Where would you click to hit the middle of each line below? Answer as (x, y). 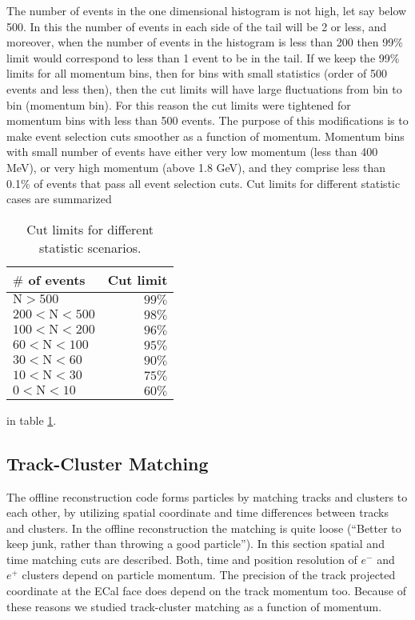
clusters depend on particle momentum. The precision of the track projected (209, 575)
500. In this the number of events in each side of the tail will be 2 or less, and (197, 26)
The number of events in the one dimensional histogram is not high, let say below (207, 10)
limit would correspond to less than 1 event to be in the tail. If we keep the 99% (203, 57)
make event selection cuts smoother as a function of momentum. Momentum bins (206, 136)
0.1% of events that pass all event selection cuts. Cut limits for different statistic (204, 183)
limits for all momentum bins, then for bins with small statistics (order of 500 (197, 73)
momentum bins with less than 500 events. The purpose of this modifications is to (207, 120)
